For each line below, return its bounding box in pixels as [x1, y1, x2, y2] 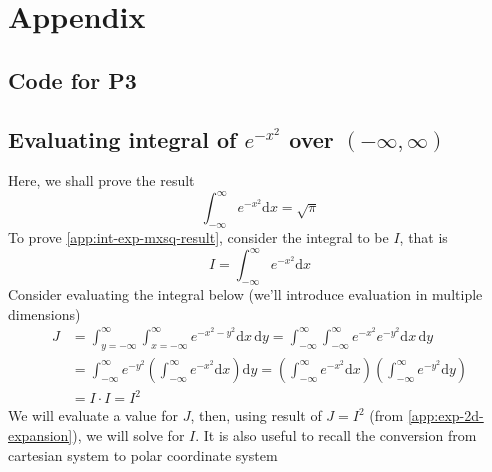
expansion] [8, 424, 73, 445]
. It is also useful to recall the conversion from [195, 424, 477, 445]
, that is [399, 227, 448, 248]
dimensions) [8, 303, 81, 324]
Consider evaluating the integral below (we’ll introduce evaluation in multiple [8, 284, 483, 305]
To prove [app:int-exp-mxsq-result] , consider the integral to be [8, 227, 389, 248]
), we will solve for [72, 424, 185, 445]
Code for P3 [8, 64, 137, 95]
